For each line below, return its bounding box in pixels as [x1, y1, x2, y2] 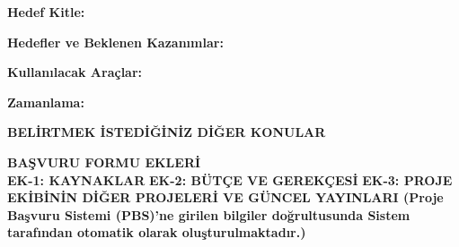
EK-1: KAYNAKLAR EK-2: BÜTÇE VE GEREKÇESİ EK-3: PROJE [7, 170, 453, 189]
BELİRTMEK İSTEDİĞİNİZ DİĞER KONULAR [7, 123, 326, 141]
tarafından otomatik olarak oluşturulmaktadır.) [7, 223, 306, 242]
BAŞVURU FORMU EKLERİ [7, 152, 201, 171]
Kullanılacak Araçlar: [7, 63, 143, 81]
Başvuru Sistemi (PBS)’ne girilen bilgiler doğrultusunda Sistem [7, 205, 410, 224]
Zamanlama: [7, 92, 84, 111]
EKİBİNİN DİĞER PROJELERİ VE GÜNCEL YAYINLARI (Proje [7, 188, 444, 207]
